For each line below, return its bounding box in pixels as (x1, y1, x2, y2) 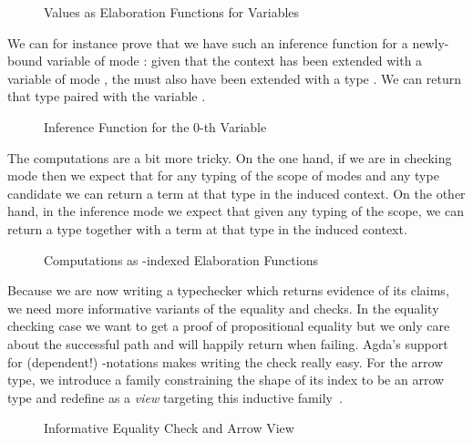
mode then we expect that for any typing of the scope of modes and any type (7, 166, 439, 185)
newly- (412, 33, 449, 52)
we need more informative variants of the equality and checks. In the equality (7, 298, 439, 317)
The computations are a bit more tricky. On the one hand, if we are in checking (7, 148, 452, 167)
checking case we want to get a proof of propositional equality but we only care (7, 316, 450, 335)
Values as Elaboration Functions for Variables (44, 3, 300, 21)
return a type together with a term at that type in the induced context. (7, 219, 407, 238)
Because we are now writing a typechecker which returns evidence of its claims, (7, 281, 449, 300)
